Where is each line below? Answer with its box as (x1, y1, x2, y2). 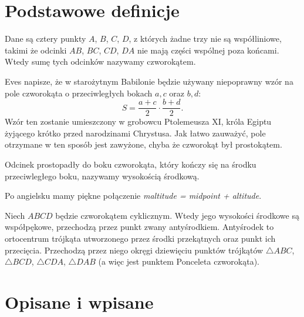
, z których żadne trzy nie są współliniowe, (129, 32, 282, 45)
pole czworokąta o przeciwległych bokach (5, 86, 153, 99)
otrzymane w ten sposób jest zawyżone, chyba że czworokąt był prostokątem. (5, 138, 282, 151)
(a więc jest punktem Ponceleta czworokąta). (98, 255, 260, 268)
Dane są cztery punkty (5, 32, 86, 45)
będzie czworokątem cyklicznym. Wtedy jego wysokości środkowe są (55, 209, 299, 221)
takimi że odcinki (5, 44, 67, 56)
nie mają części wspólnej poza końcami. (137, 44, 279, 56)
